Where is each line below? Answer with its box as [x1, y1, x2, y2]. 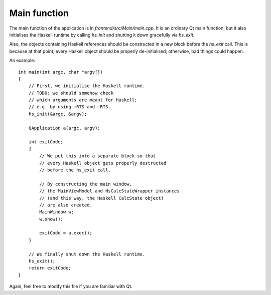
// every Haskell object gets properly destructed [39, 160, 167, 166]
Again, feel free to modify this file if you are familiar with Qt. [9, 283, 132, 289]
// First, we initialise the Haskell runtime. [28, 83, 146, 89]
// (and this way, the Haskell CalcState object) [39, 195, 164, 201]
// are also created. [39, 202, 93, 208]
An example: [9, 58, 35, 64]
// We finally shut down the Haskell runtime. [28, 251, 146, 257]
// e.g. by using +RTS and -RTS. [28, 104, 111, 110]
